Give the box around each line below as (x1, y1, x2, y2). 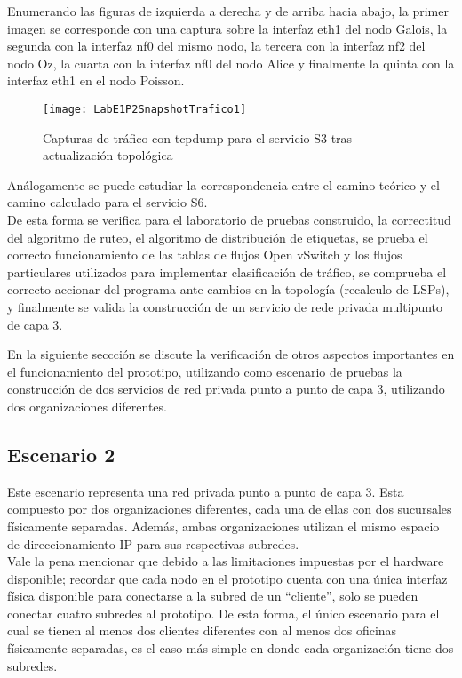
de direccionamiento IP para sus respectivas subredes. (7, 534, 299, 553)
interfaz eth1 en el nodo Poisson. (7, 71, 185, 90)
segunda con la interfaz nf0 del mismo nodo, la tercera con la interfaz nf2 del (7, 36, 426, 55)
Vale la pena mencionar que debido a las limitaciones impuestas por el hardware (7, 552, 444, 570)
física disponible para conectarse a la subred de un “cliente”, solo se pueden (7, 586, 418, 605)
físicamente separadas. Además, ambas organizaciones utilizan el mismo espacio (7, 516, 440, 535)
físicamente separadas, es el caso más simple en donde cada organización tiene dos (7, 639, 454, 658)
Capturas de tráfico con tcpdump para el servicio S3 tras (43, 128, 353, 147)
